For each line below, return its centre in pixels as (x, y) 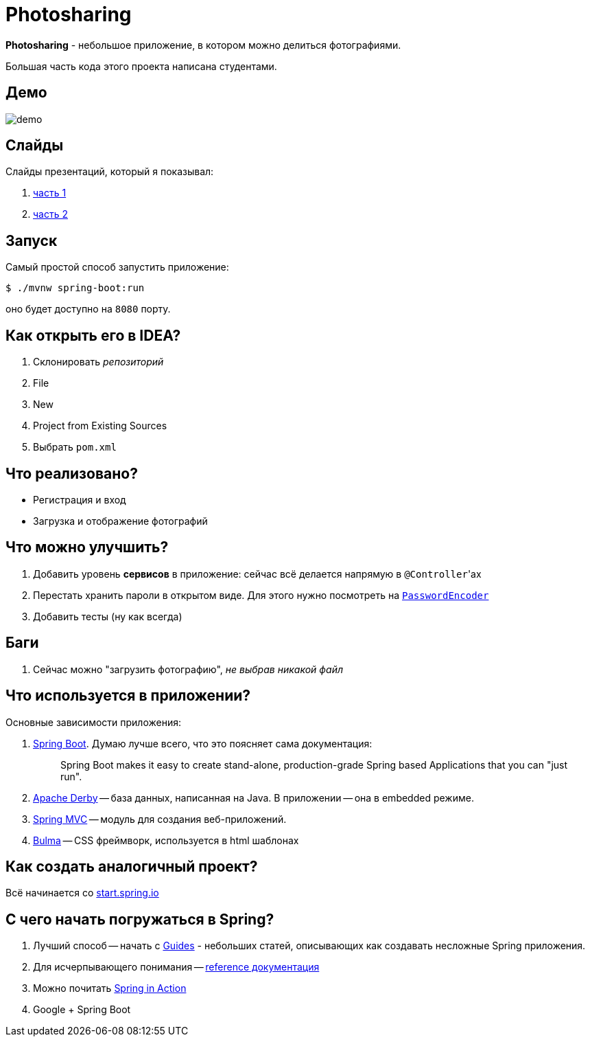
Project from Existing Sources (100, 426)
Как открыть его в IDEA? (93, 335)
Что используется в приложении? (128, 696)
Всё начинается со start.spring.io (82, 893)
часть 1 (50, 193)
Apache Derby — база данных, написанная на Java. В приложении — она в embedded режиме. (253, 797)
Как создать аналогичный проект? (132, 866)
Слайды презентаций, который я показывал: (110, 172)
